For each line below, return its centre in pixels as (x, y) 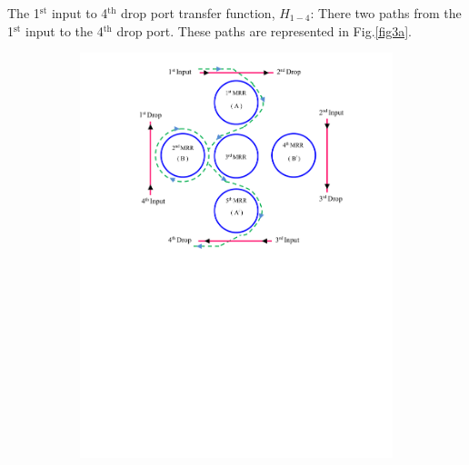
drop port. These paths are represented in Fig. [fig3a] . (264, 30)
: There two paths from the (386, 13)
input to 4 (80, 13)
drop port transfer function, (198, 13)
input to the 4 (65, 30)
